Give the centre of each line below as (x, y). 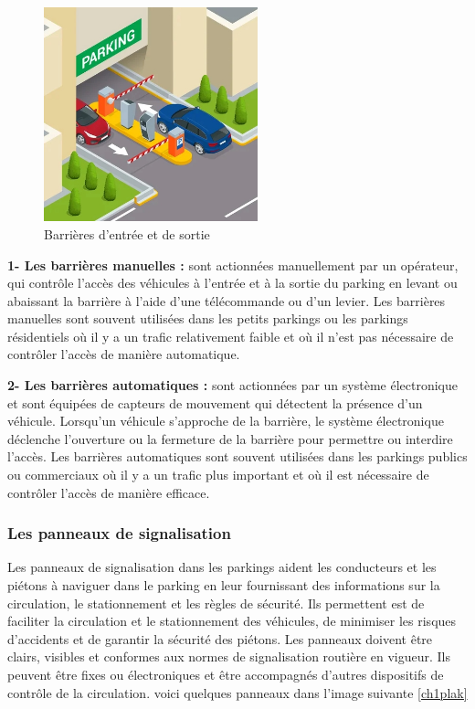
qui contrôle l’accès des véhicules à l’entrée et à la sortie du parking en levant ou (232, 283)
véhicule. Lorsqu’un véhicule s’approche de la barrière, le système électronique (226, 421)
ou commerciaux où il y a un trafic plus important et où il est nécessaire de (218, 475)
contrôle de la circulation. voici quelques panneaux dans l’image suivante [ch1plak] (237, 692)
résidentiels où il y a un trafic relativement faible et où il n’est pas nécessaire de (231, 336)
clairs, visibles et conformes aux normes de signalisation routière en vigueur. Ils (229, 656)
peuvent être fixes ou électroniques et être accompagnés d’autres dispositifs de (226, 675)
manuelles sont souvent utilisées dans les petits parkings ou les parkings (208, 318)
